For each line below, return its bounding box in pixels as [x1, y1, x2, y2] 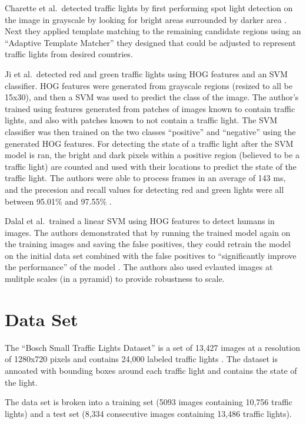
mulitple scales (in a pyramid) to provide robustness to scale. [5, 272, 225, 285]
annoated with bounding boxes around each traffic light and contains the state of [5, 364, 297, 376]
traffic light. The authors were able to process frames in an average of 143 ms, [5, 172, 286, 184]
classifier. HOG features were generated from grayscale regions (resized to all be [5, 79, 292, 91]
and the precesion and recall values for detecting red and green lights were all [5, 183, 284, 195]
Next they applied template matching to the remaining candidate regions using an [5, 25, 301, 37]
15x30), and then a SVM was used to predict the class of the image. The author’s [5, 91, 299, 103]
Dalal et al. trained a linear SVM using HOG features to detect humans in [5, 215, 275, 227]
